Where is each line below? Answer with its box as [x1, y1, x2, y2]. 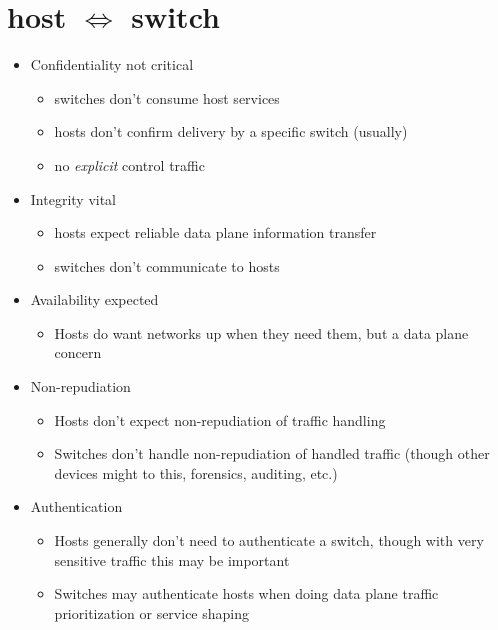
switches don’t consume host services [54, 87, 280, 108]
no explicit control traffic [54, 154, 205, 175]
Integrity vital [30, 188, 117, 209]
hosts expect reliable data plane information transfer [54, 222, 377, 243]
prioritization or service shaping [54, 602, 249, 623]
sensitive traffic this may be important [54, 549, 290, 570]
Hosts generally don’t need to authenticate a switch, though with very [54, 530, 484, 551]
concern [54, 342, 102, 363]
